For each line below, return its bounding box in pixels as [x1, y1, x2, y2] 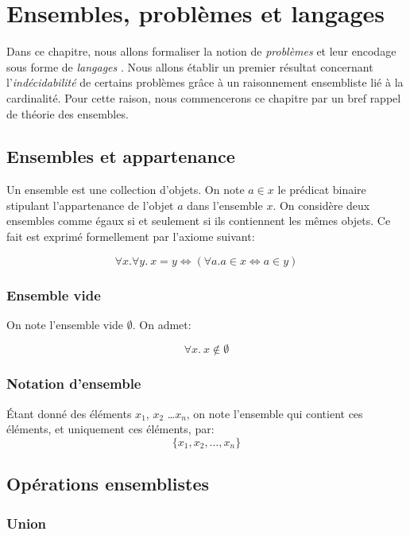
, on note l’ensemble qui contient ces [186, 405, 363, 421]
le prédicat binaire [277, 181, 366, 198]
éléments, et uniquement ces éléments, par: [6, 421, 215, 437]
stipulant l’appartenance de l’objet [6, 196, 174, 213]
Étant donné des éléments [6, 405, 132, 421]
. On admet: [132, 316, 191, 332]
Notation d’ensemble [6, 374, 141, 393]
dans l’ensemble [187, 196, 263, 213]
